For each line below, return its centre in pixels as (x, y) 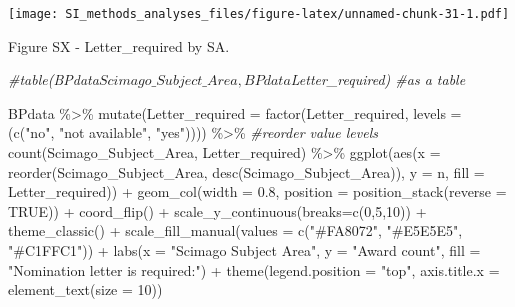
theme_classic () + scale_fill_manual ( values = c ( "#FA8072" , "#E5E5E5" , (235, 230)
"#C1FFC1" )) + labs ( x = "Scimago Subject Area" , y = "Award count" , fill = (244, 250)
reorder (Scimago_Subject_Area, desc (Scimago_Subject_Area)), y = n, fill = (246, 171)
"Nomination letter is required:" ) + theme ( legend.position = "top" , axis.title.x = (254, 269)
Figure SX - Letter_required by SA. (119, 45)
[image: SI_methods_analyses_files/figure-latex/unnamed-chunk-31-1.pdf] (259, 14)
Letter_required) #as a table (378, 79)
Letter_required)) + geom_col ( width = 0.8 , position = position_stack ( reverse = (257, 191)
